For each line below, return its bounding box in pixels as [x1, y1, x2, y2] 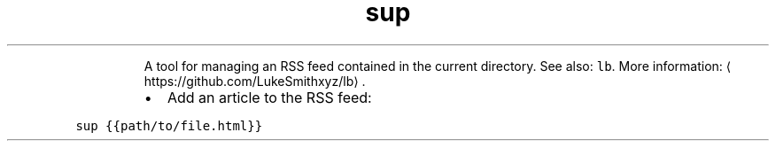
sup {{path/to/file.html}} [75, 118, 263, 133]
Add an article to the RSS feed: [167, 88, 372, 106]
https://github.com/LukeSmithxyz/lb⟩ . [144, 73, 366, 89]
